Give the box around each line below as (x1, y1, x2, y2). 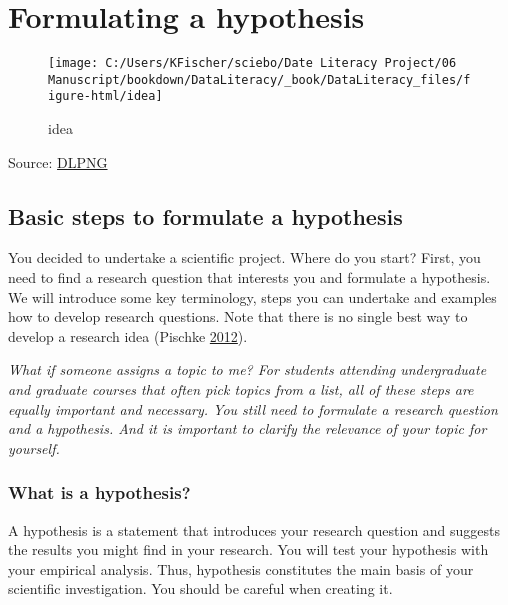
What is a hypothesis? (8, 480, 191, 505)
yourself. (8, 437, 60, 458)
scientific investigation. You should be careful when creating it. (8, 578, 393, 599)
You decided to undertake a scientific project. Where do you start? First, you (8, 247, 481, 268)
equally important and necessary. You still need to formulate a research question (8, 398, 498, 419)
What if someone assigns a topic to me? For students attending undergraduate (8, 359, 487, 380)
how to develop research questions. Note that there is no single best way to (8, 306, 468, 327)
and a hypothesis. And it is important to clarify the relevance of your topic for (8, 418, 487, 439)
